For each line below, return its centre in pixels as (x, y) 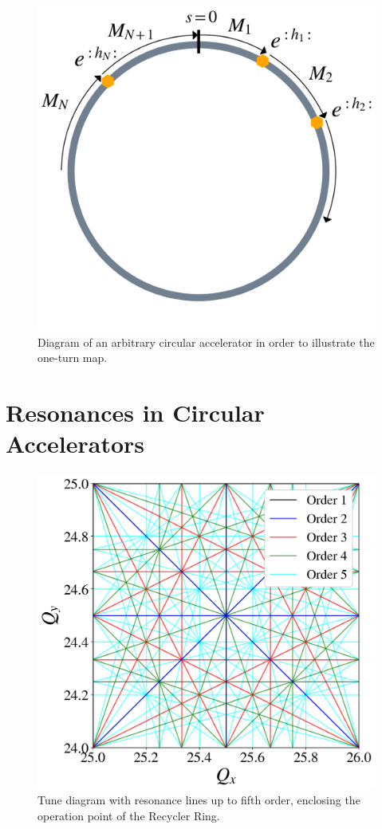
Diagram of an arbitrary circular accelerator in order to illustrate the (206, 342)
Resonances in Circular (135, 412)
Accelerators (75, 444)
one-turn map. (73, 358)
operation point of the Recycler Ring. (129, 815)
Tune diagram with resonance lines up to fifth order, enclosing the (199, 800)
